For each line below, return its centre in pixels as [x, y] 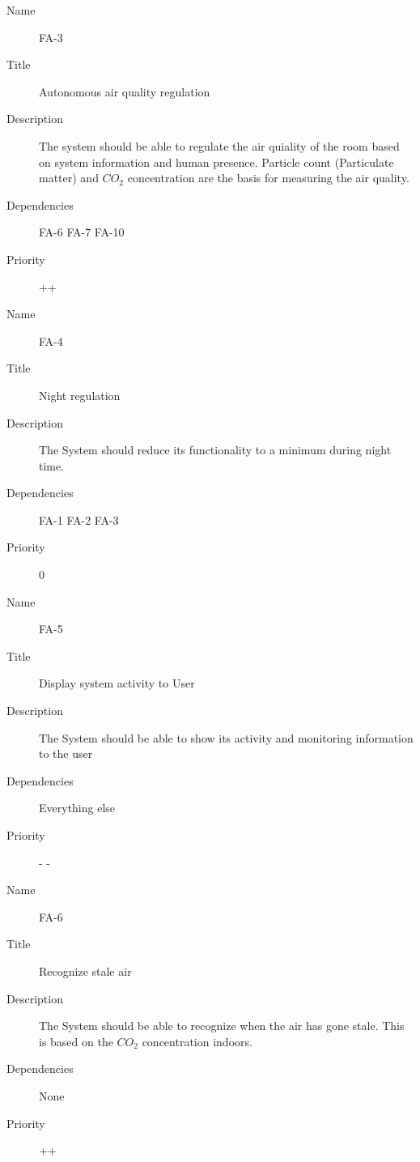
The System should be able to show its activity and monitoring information [226, 737]
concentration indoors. [197, 1041]
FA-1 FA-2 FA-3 [79, 519]
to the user [66, 753]
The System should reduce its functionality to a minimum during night [215, 450]
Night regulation [80, 395]
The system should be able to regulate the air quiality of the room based [219, 145]
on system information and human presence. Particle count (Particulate [216, 162]
